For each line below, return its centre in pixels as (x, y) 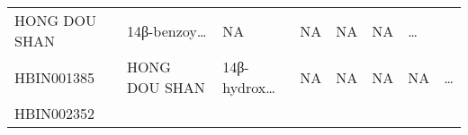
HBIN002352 (55, 113)
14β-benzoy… (166, 30)
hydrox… (249, 87)
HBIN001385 (55, 77)
